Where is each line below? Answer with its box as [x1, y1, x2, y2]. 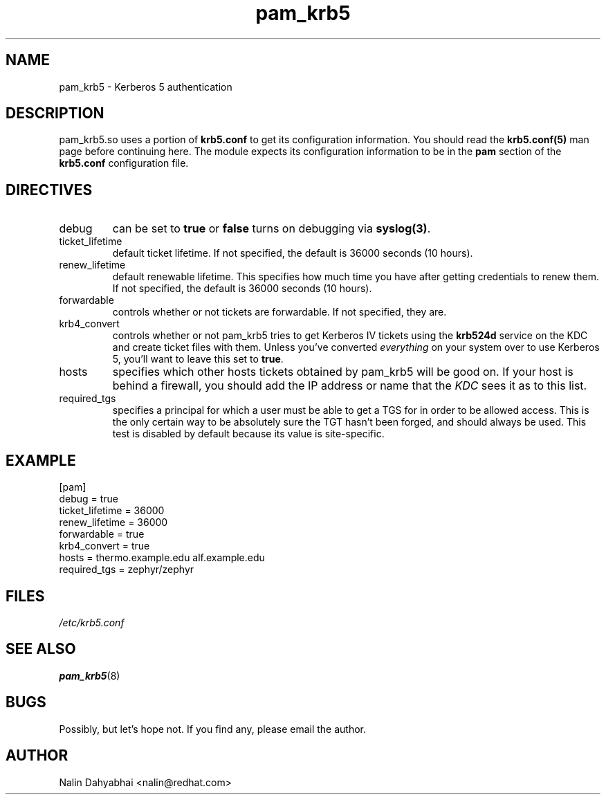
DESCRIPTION [6, 104, 104, 122]
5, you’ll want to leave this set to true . [112, 353, 284, 365]
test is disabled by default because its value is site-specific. [112, 428, 385, 440]
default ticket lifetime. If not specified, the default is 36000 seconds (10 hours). [112, 247, 473, 260]
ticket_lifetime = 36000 [59, 504, 165, 517]
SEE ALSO [6, 640, 76, 658]
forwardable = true [59, 528, 145, 540]
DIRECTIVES [6, 181, 93, 199]
